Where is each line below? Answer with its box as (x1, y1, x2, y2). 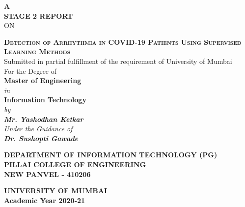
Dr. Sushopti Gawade (4, 133, 79, 143)
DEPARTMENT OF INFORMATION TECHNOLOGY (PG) (4, 149, 218, 160)
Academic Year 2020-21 (4, 195, 85, 205)
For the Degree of (4, 65, 57, 76)
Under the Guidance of (4, 123, 73, 134)
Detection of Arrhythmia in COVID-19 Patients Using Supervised (4, 36, 242, 47)
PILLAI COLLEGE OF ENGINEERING (4, 159, 146, 169)
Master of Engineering (4, 75, 82, 86)
